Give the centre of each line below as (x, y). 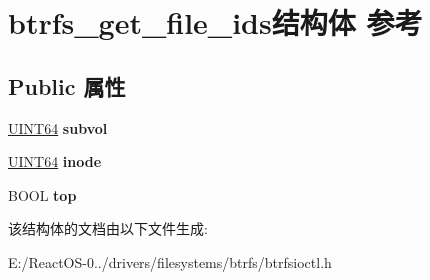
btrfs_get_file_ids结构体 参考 (215, 22)
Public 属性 (67, 85)
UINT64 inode (55, 161)
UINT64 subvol (58, 127)
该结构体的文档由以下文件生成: (108, 228)
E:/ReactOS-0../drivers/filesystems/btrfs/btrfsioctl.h (170, 261)
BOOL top (42, 194)
